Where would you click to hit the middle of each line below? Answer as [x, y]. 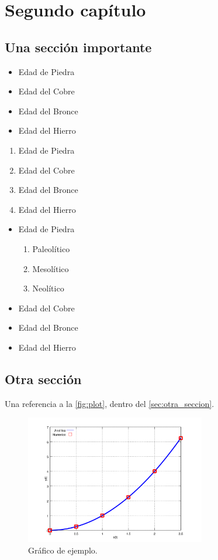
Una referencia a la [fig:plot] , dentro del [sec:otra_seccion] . [110, 403]
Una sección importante [78, 47]
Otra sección [43, 379]
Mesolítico [51, 268]
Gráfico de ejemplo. [63, 550]
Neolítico [48, 288]
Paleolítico [51, 248]
